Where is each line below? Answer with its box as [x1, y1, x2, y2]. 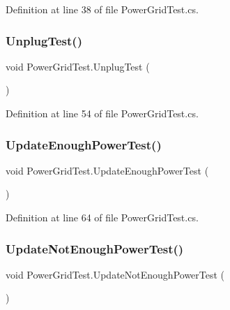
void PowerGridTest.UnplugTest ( [6, 59, 150, 73]
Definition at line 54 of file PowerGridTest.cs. [6, 106, 199, 120]
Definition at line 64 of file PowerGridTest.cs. [6, 210, 199, 224]
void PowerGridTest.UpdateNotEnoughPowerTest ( [6, 267, 225, 281]
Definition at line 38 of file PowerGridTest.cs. [6, 2, 199, 16]
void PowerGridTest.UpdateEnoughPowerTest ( [6, 163, 209, 177]
